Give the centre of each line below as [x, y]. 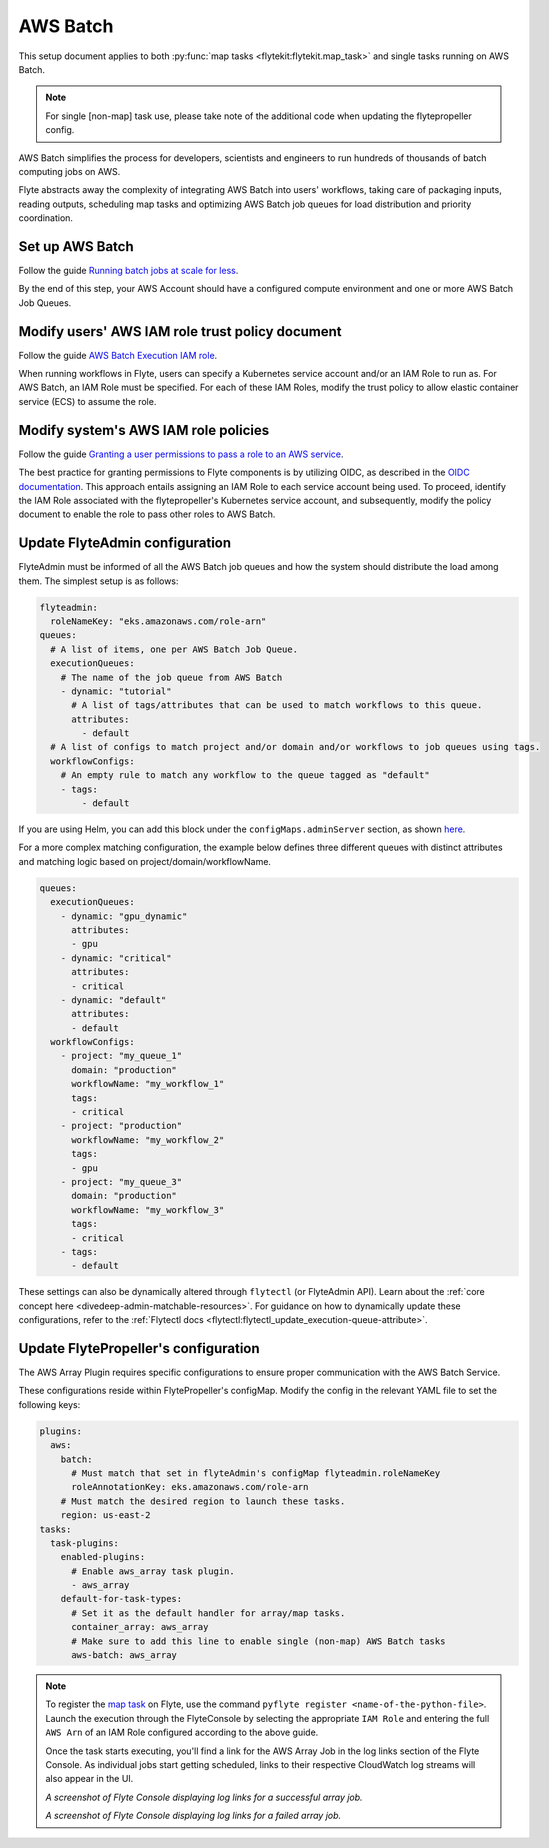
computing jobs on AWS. [69, 171]
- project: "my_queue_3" [121, 1181]
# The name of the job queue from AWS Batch [171, 677]
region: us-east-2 [105, 1515]
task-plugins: [85, 1543]
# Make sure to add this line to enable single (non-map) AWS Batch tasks [258, 1641]
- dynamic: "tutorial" [116, 691]
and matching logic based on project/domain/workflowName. [145, 861]
